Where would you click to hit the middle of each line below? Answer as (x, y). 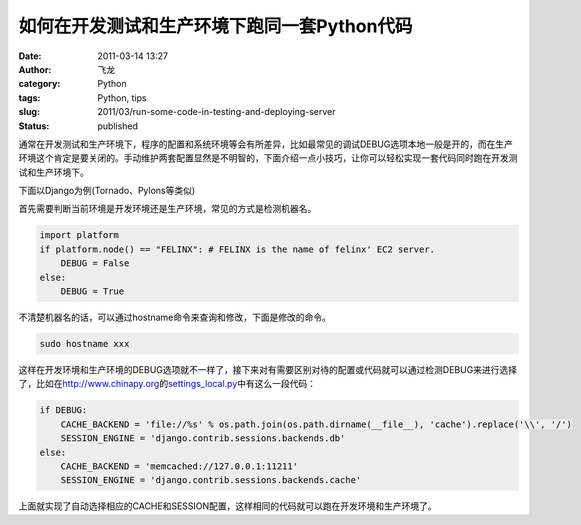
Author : (35, 69)
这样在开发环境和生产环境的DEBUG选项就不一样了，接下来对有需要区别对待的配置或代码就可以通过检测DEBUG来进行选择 (268, 369)
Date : (30, 56)
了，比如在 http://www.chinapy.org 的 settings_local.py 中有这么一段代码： (167, 384)
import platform (79, 235)
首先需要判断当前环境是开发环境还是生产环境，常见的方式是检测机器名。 (167, 209)
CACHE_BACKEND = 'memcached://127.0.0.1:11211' (179, 466)
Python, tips (122, 97)
